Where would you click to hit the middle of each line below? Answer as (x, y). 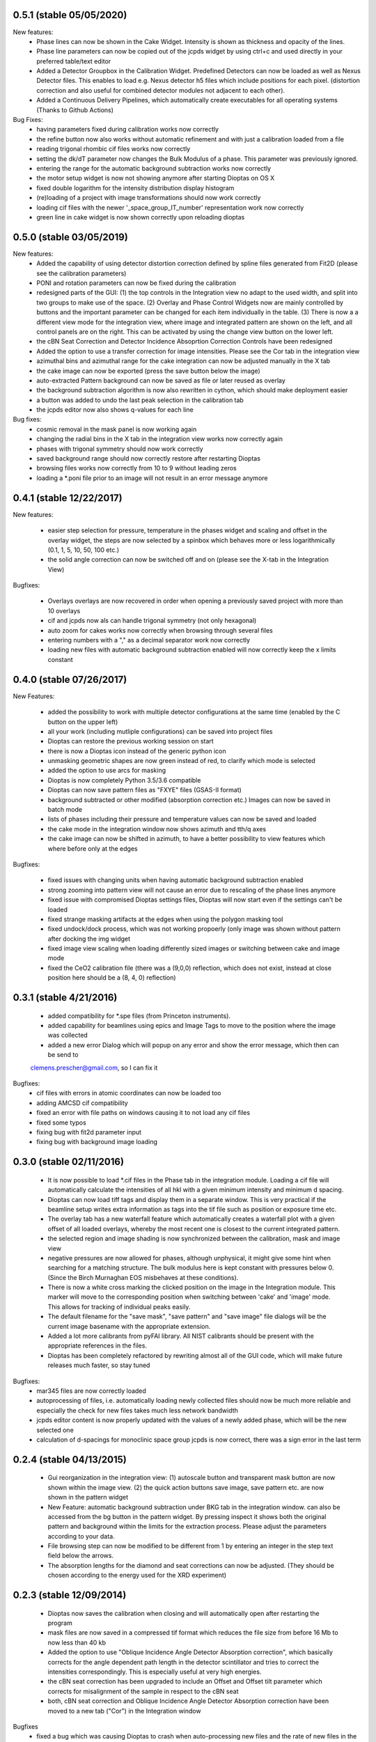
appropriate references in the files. (97, 1346)
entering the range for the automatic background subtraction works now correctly (154, 168)
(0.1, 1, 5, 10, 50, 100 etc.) (84, 550)
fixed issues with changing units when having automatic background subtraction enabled (175, 880)
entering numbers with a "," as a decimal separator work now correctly (149, 640)
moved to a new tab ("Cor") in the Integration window (124, 1711)
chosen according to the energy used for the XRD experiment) (137, 1575)
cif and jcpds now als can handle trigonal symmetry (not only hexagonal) (152, 621)
